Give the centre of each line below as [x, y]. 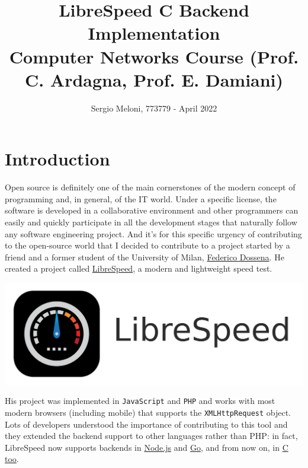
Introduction [57, 159]
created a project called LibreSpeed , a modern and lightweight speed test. [139, 268]
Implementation [154, 33]
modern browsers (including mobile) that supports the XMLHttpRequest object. [148, 412]
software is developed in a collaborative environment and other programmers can [152, 210]
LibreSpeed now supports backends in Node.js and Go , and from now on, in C [147, 447]
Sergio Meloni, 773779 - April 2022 [154, 108]
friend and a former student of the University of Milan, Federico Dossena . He [145, 257]
